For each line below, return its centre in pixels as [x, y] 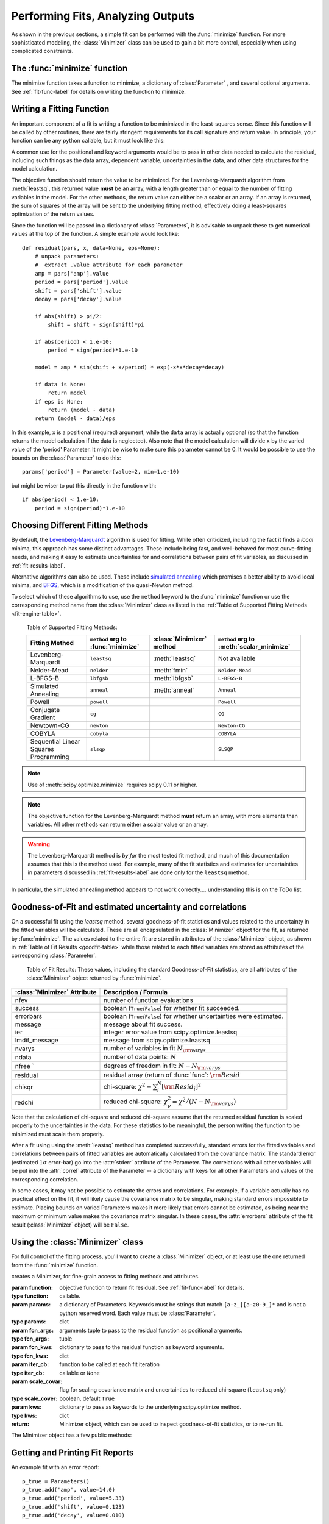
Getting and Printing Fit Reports [73, 1453]
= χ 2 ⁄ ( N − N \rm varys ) [204, 1102]
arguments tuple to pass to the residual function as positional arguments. [151, 1330]
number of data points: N [140, 1056]
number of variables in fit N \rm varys [155, 1049]
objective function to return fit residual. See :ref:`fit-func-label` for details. [152, 1287]
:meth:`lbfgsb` [173, 678]
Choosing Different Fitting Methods [80, 525]
